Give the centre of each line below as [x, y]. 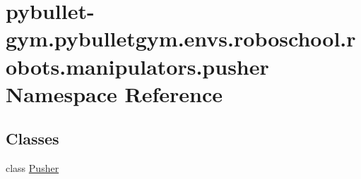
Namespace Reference [114, 93]
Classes [32, 138]
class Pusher [32, 168]
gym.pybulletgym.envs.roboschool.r [181, 38]
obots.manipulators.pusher [137, 66]
